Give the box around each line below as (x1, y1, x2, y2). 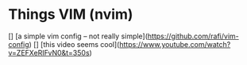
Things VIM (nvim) (8, 5, 133, 23)
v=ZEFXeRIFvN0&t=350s (8, 48, 90, 57)
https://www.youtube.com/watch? (118, 39, 231, 49)
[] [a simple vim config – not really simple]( (8, 31, 149, 41)
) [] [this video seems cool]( (29, 39, 120, 49)
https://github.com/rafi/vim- (147, 31, 240, 41)
